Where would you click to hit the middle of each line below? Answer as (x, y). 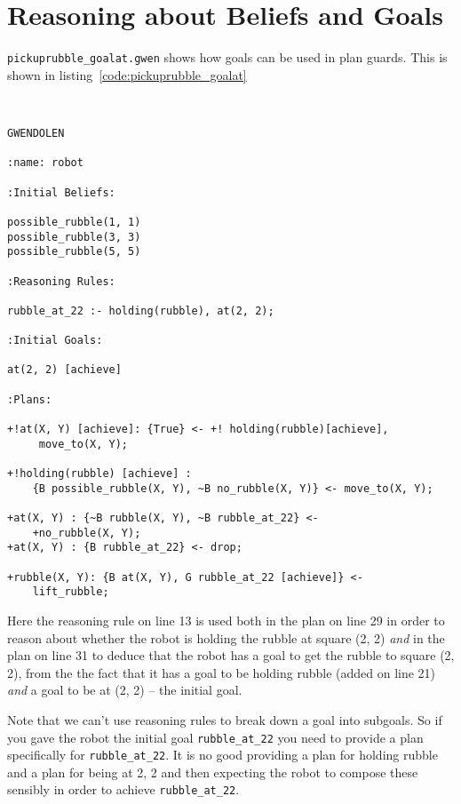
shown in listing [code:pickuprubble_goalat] (127, 74)
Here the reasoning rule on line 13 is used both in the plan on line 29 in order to (226, 620)
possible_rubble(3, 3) (74, 237)
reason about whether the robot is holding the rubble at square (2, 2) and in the (226, 637)
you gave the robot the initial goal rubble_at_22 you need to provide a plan (215, 737)
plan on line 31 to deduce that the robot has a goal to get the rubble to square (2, (231, 655)
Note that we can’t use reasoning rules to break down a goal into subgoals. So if (225, 719)
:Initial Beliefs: (61, 192)
